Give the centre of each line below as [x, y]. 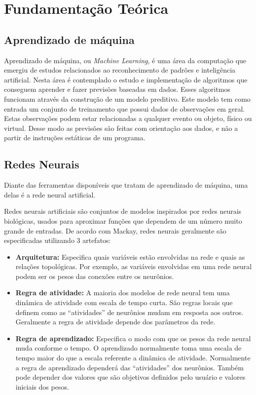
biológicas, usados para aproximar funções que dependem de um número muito [123, 220]
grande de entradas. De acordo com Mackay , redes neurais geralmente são [115, 230]
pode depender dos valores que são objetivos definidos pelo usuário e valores [130, 377]
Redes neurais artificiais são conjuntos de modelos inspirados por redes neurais [123, 211]
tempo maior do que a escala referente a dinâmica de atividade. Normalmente [133, 358]
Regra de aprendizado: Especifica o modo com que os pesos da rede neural [133, 338]
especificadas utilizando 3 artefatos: [57, 240]
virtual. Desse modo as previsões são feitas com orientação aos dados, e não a [121, 128]
